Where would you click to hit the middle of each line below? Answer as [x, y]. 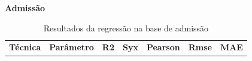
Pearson [163, 47]
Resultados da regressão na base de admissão [126, 28]
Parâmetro [72, 47]
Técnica [25, 47]
